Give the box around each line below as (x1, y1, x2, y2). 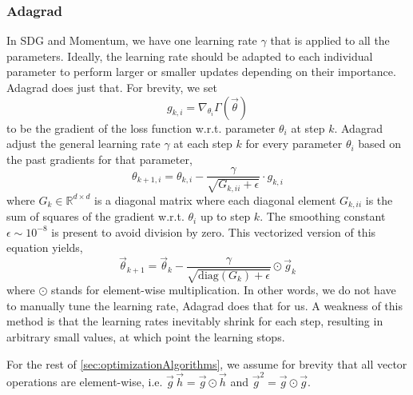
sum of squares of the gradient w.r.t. (6, 208, 185, 225)
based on (358, 135, 402, 152)
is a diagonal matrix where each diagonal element (94, 191, 336, 208)
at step (291, 119, 325, 136)
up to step (200, 208, 251, 225)
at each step (173, 135, 232, 152)
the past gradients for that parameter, (6, 150, 193, 167)
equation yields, (6, 239, 83, 256)
